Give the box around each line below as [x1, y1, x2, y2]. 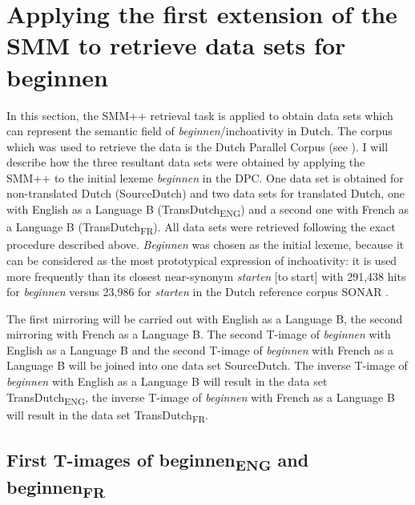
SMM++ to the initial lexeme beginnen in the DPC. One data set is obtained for [6, 169, 404, 186]
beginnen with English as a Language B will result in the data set [6, 373, 328, 390]
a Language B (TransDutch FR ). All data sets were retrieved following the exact [6, 218, 396, 237]
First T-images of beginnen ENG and [6, 447, 309, 475]
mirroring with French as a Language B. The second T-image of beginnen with [6, 326, 391, 343]
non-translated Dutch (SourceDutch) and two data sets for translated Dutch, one [6, 185, 405, 202]
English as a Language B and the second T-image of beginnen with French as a [6, 341, 394, 358]
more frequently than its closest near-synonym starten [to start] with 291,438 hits [6, 267, 406, 284]
